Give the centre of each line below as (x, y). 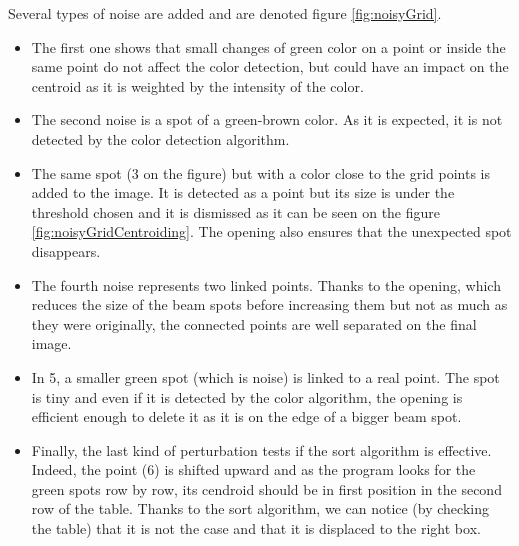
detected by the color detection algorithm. (160, 138)
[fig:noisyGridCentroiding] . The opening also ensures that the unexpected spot (271, 231)
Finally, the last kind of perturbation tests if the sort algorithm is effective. (261, 449)
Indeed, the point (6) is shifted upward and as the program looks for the (253, 469)
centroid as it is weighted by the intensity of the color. (197, 85)
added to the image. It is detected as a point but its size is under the (243, 192)
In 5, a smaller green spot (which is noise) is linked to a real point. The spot (265, 376)
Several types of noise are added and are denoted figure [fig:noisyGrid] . (225, 13)
